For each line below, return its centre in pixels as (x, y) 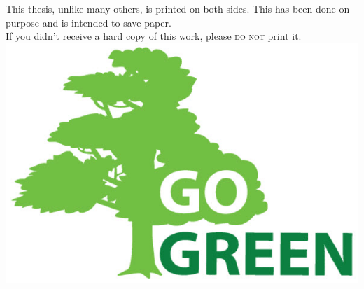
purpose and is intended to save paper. (89, 22)
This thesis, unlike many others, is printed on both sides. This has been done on (178, 8)
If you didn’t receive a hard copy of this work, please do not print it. (154, 36)
